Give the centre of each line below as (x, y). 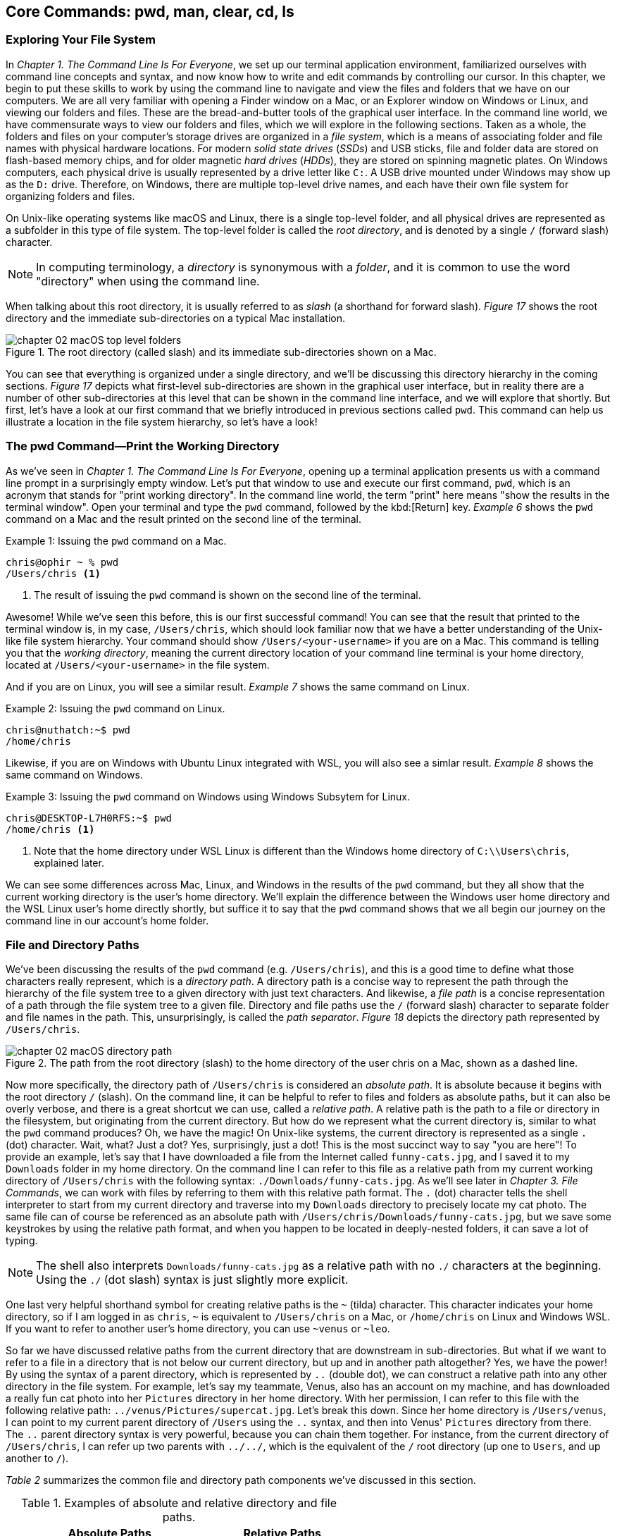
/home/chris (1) (50, 829)
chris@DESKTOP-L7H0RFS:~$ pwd (89, 818)
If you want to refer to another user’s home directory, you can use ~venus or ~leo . (198, 1329)
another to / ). (37, 1458)
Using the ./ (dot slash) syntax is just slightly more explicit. (192, 1280)
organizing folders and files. (70, 196)
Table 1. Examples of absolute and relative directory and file (179, 1503)
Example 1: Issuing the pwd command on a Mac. (116, 540)
